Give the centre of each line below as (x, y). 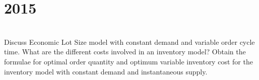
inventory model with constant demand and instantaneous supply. (106, 71)
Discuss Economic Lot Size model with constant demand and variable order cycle (129, 42)
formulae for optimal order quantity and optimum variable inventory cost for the (128, 61)
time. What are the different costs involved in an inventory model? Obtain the (125, 52)
